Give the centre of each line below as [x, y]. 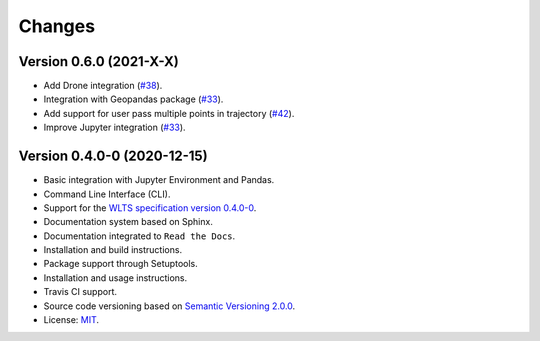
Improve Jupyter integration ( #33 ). [114, 127]
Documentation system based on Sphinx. [128, 222]
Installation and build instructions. [113, 250]
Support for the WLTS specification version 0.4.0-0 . [150, 207]
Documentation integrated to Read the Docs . [139, 236]
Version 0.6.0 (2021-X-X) [98, 61]
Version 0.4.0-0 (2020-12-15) [113, 156]
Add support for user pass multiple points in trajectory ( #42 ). [169, 113]
